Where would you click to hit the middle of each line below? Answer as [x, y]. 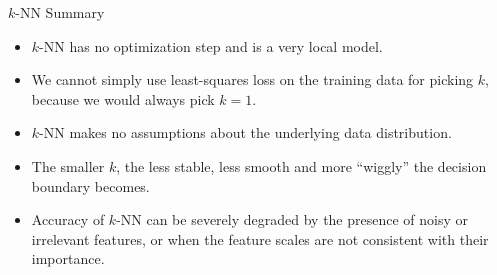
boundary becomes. [90, 185]
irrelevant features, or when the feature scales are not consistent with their [260, 238]
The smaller [68, 165]
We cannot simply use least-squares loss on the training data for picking [252, 79]
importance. [68, 258]
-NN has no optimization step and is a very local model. [211, 45]
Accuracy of [68, 219]
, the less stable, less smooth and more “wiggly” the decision [301, 165]
